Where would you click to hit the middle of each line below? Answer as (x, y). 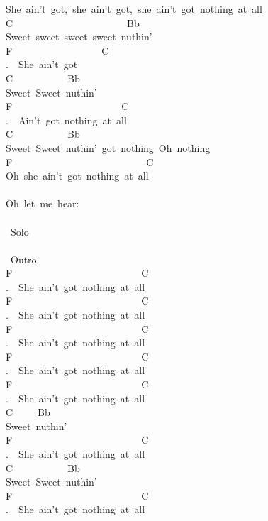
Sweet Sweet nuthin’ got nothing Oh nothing (108, 147)
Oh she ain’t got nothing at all (77, 176)
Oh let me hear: (43, 203)
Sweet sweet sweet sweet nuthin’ (79, 37)
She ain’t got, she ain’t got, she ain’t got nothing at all (134, 9)
